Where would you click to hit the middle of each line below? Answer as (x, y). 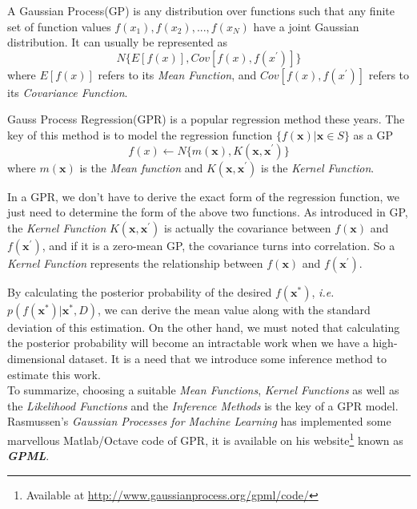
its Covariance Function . (68, 92)
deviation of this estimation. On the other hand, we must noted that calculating (204, 327)
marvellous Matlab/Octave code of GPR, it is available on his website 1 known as (205, 438)
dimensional (36, 358)
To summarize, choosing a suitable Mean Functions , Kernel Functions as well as (203, 390)
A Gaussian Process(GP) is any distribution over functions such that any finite (201, 10)
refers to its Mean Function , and (177, 74)
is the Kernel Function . (318, 167)
